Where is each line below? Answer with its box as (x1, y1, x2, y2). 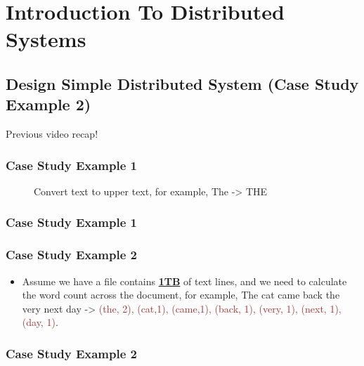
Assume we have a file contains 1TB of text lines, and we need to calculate (22, 273, 347, 288)
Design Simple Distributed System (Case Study (6, 72, 359, 94)
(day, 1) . (22, 315, 58, 329)
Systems (6, 25, 86, 53)
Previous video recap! (6, 126, 98, 141)
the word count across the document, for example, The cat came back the (22, 287, 340, 302)
